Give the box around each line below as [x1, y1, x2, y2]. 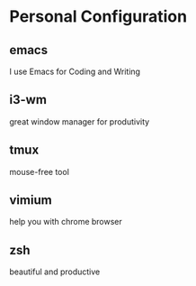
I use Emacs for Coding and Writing [9, 66, 141, 77]
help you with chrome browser [9, 217, 123, 227]
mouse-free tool [9, 166, 70, 177]
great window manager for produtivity [9, 115, 150, 127]
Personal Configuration [9, 6, 187, 27]
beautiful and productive [9, 266, 101, 277]
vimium [9, 192, 52, 208]
